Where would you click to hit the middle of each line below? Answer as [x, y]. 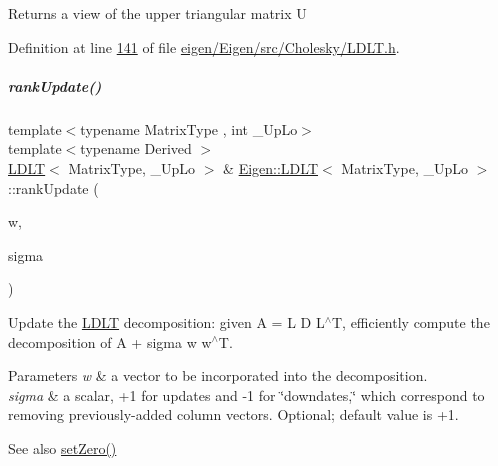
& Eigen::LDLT [271, 167]
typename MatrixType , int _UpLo [189, 128]
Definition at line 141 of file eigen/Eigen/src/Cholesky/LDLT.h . [204, 46]
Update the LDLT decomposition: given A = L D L [166, 321]
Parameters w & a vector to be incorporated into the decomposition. [218, 375]
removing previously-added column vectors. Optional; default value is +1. [233, 414]
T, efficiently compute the [410, 321]
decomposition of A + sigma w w [110, 341]
